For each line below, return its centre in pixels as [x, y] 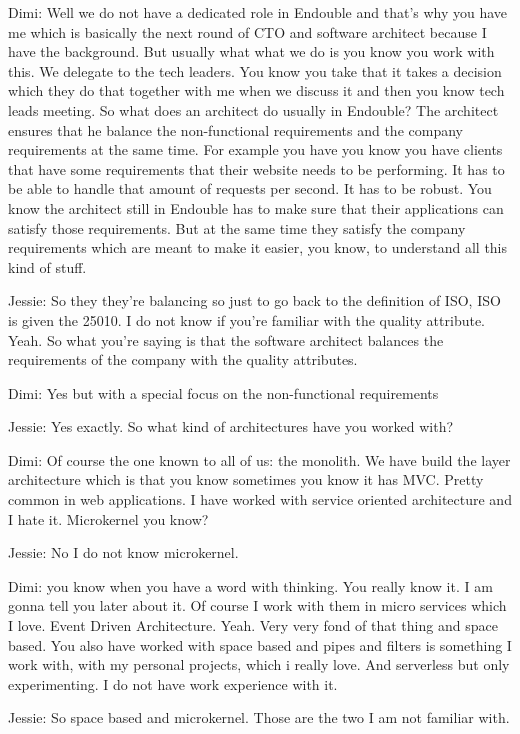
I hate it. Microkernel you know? [108, 518]
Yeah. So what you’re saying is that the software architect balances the [226, 339]
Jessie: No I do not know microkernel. [123, 552]
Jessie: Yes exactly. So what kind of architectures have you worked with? [231, 426]
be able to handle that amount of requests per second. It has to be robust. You [250, 188]
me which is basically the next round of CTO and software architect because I [247, 31]
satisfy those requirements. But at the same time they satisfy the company [237, 227]
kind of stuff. [47, 266]
